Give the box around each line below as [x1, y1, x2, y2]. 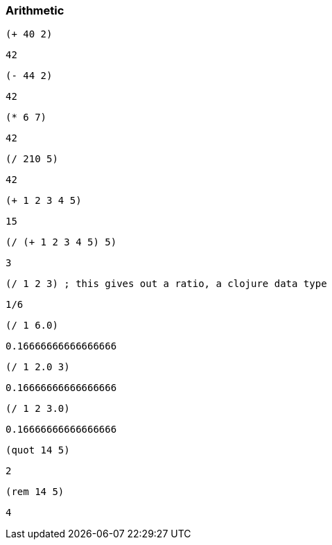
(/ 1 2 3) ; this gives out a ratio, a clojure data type [6, 278, 327, 290]
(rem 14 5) [6, 486, 64, 498]
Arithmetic [6, 3, 64, 17]
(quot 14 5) [6, 444, 70, 456]
